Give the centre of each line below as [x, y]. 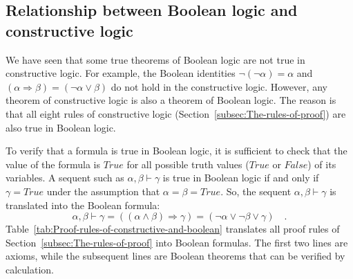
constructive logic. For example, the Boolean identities [121, 73]
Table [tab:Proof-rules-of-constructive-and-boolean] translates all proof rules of [173, 229]
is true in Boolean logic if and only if [241, 178]
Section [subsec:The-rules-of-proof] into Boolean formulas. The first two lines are [177, 242]
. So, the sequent [256, 191]
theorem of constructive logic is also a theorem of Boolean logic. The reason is [171, 100]
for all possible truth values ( [188, 164]
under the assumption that [103, 191]
